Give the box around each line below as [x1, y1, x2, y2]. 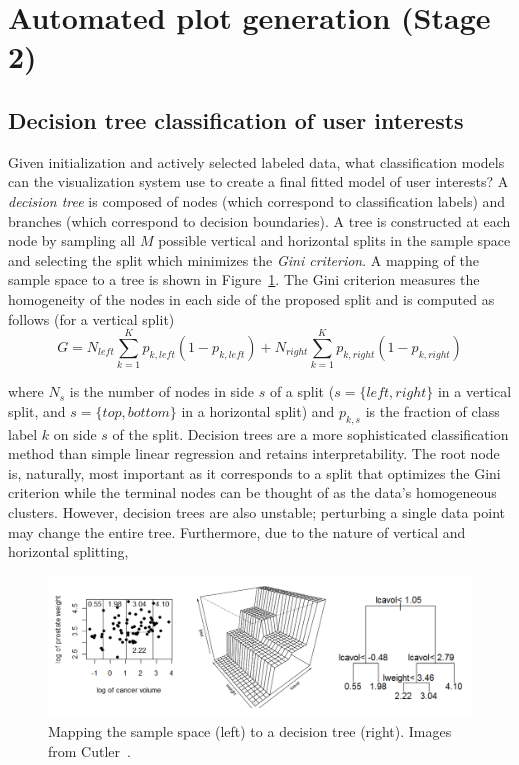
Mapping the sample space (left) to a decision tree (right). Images [48, 721, 452, 742]
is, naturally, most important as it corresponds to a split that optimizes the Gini [8, 462, 501, 483]
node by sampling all [8, 230, 136, 251]
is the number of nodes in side [69, 381, 254, 402]
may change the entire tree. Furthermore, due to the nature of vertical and [8, 521, 466, 542]
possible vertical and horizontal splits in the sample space [158, 230, 511, 251]
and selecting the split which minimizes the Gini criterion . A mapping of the [8, 249, 479, 270]
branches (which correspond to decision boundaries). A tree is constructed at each [8, 210, 511, 231]
